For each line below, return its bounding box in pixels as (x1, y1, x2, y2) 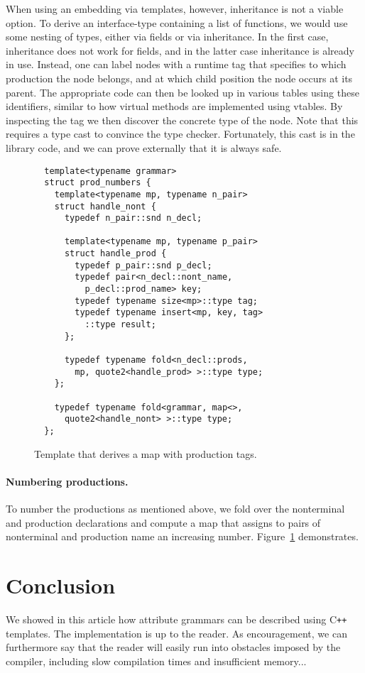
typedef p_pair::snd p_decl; (75, 260, 212, 270)
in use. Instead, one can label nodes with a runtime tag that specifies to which (6, 57, 347, 72)
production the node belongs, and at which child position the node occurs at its (6, 70, 353, 85)
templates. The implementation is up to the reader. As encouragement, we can (6, 625, 347, 640)
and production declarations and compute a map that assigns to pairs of (6, 515, 321, 530)
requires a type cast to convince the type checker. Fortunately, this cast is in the (6, 126, 355, 141)
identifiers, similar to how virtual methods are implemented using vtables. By (6, 99, 343, 114)
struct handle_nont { (54, 201, 156, 212)
